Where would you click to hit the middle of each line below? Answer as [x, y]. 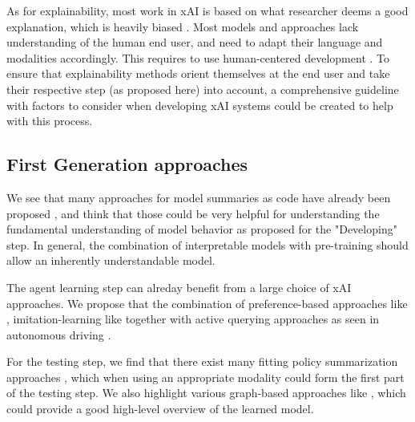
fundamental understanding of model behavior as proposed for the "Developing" [202, 229]
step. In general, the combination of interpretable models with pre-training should [207, 244]
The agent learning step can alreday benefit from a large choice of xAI [179, 287]
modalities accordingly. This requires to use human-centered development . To [198, 57]
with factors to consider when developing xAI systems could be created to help [200, 105]
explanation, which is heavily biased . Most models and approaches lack [183, 26]
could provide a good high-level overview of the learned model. [160, 409]
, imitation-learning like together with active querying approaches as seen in [193, 319]
